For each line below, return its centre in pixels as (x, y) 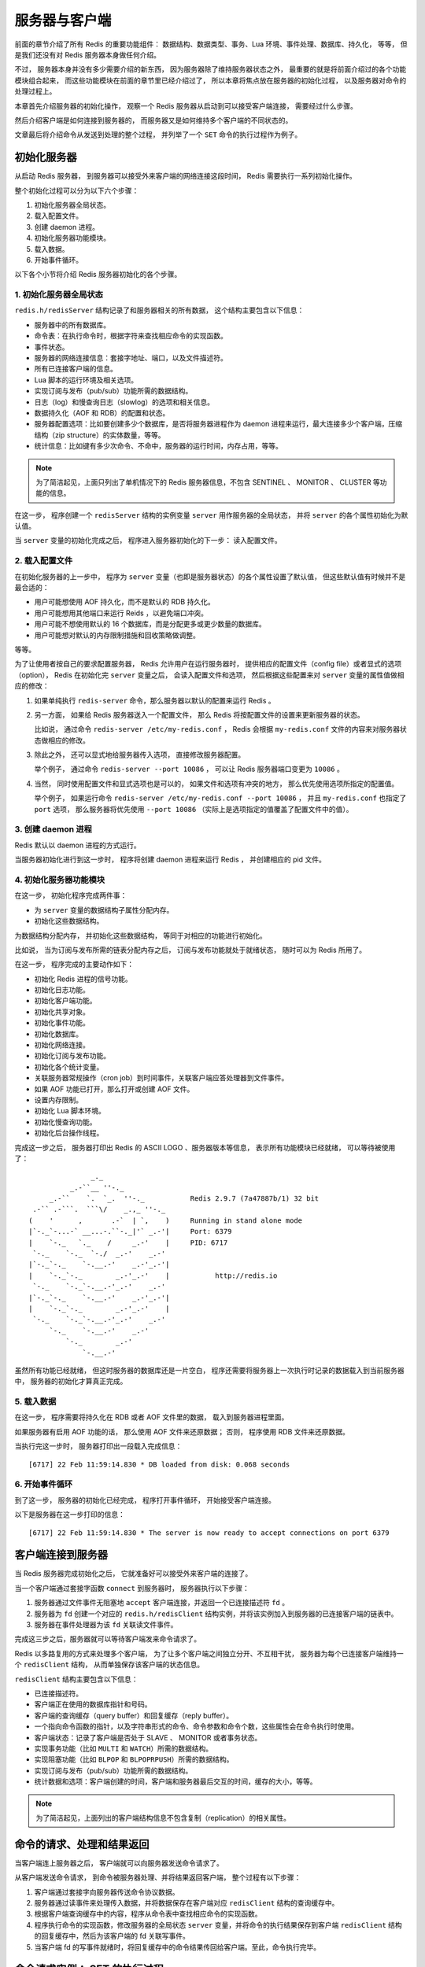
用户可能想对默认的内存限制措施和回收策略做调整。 (117, 635)
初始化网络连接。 (62, 1045)
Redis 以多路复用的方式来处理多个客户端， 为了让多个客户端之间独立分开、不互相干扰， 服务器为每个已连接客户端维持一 (209, 1653)
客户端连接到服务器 (61, 1555)
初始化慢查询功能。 (65, 1122)
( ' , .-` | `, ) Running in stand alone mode (166, 1220)
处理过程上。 (35, 91)
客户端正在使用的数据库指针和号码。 (93, 1704)
